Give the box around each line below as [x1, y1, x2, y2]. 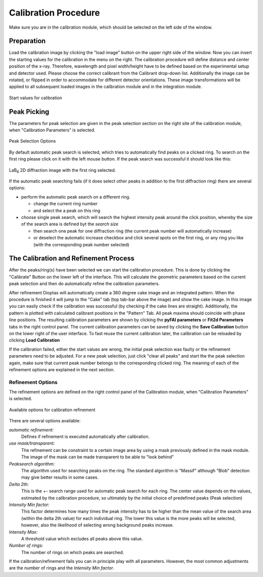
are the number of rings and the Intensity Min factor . [9, 565, 114, 571]
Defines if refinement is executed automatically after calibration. [21, 433, 150, 440]
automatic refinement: [9, 427, 54, 433]
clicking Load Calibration [9, 337, 60, 343]
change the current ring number [33, 201, 98, 207]
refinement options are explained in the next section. [9, 366, 115, 372]
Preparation [9, 37, 46, 45]
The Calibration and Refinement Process [9, 254, 135, 263]
